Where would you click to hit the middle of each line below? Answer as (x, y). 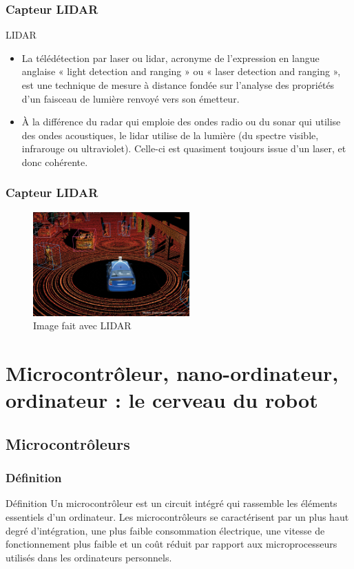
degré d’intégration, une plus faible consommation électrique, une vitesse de (165, 530)
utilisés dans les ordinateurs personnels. (89, 557)
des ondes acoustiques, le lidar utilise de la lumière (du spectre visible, (170, 135)
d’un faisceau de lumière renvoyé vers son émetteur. (131, 98)
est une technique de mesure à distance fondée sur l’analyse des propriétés (178, 85)
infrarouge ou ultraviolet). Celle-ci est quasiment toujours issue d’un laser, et (184, 148)
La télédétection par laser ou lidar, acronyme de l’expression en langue (170, 58)
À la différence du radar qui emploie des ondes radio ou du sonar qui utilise (181, 122)
